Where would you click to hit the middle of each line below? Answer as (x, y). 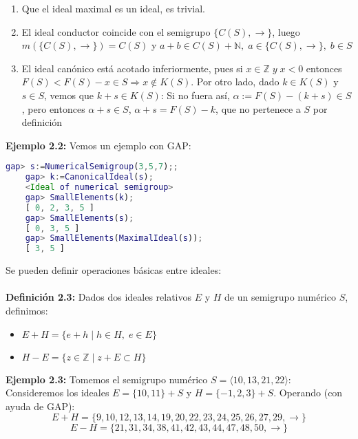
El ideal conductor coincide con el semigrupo (116, 31)
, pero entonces (53, 108)
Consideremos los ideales (57, 393)
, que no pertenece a (258, 108)
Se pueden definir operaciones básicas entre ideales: (114, 270)
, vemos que (69, 95)
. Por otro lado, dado (235, 82)
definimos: (27, 310)
